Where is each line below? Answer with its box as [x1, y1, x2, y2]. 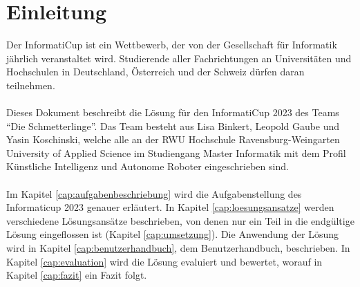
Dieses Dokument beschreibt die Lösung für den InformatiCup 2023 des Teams [6, 105, 339, 120]
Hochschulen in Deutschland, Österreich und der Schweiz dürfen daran [6, 64, 305, 79]
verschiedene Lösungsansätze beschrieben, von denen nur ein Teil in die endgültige [6, 213, 354, 228]
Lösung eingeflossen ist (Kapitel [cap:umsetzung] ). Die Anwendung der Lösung [6, 227, 339, 241]
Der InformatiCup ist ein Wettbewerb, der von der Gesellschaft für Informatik [6, 37, 337, 52]
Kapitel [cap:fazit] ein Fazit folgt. [6, 268, 147, 282]
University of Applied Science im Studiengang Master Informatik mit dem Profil [6, 145, 346, 160]
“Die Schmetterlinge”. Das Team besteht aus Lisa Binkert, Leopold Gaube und [6, 118, 340, 133]
